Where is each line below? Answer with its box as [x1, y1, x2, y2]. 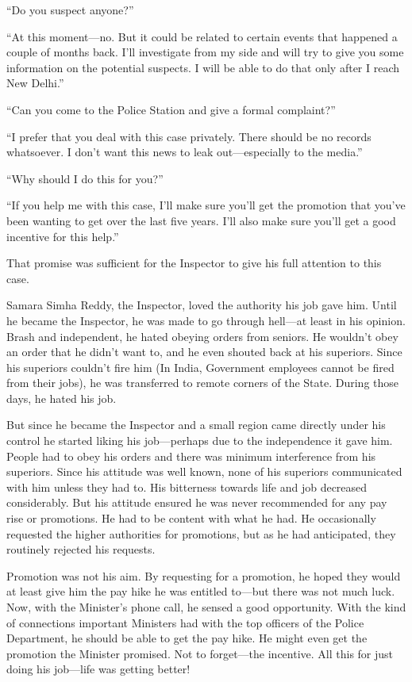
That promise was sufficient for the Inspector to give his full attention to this [6, 255, 382, 271]
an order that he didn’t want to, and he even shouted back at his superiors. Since [6, 343, 402, 360]
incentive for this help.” [6, 228, 119, 244]
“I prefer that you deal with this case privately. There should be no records [6, 128, 372, 144]
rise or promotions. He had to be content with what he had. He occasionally [6, 510, 376, 527]
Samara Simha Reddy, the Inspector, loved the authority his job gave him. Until [6, 297, 397, 313]
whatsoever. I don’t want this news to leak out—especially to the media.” [6, 144, 363, 160]
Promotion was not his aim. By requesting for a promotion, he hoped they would [6, 567, 401, 584]
